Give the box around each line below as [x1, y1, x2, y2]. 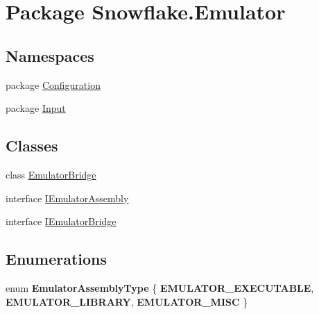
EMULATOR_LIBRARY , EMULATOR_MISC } [6, 294, 248, 308]
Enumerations [6, 248, 107, 270]
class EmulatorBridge [6, 167, 96, 181]
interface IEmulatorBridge [6, 214, 117, 229]
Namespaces [6, 44, 94, 66]
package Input [6, 101, 66, 115]
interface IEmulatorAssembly [6, 190, 129, 205]
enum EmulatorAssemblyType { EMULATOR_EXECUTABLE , [6, 280, 314, 295]
